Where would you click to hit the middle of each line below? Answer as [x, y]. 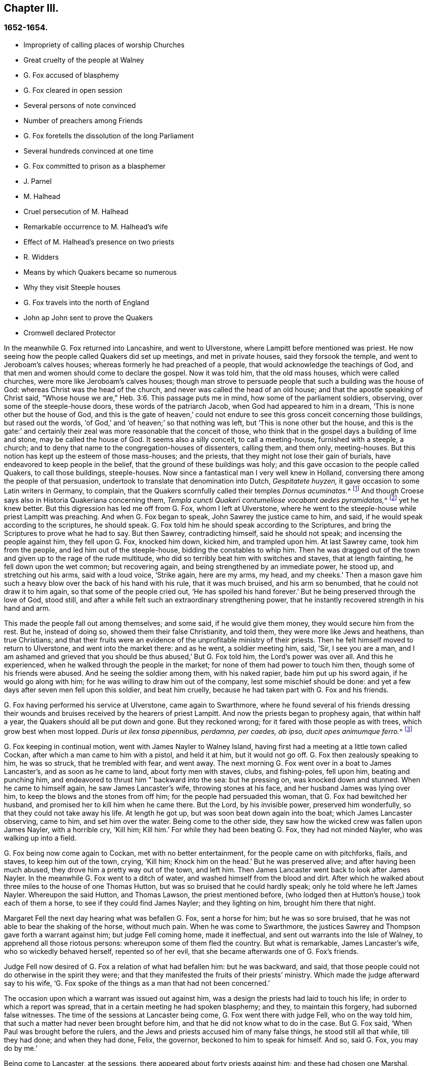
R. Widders [41, 257]
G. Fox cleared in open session [73, 90]
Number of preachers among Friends [83, 120]
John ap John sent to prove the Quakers [88, 317]
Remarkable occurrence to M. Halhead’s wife [96, 226]
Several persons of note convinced [80, 105]
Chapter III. [32, 8]
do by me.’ [21, 1048]
